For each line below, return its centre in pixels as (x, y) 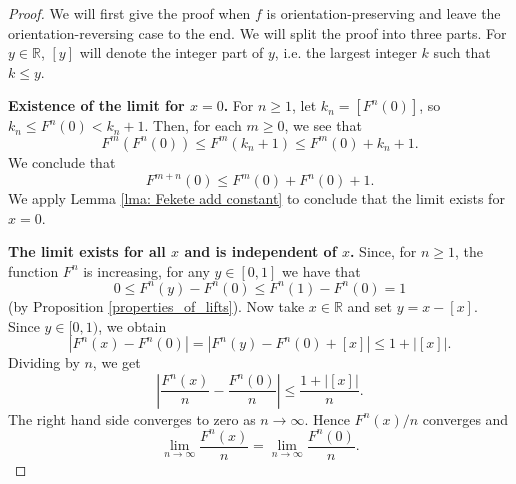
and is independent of (260, 251)
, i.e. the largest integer (345, 52)
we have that (321, 270)
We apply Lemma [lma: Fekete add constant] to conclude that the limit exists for (256, 198)
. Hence (327, 418)
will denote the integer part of (171, 52)
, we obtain (132, 325)
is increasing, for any (146, 270)
